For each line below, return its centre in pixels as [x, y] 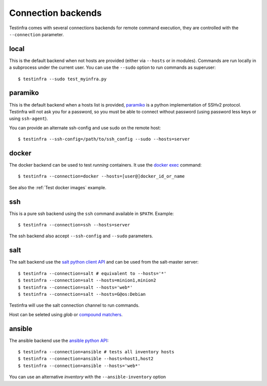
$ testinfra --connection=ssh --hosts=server [74, 225]
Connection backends [55, 13]
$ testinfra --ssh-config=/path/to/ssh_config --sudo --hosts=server [104, 139]
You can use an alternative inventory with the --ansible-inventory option [88, 377]
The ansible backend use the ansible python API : [59, 340]
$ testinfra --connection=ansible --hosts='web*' [79, 366]
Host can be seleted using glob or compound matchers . [66, 314]
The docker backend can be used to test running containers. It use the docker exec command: [106, 165]
